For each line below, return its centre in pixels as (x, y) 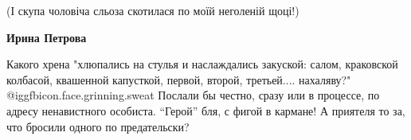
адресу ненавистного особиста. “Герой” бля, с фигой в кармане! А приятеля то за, (206, 110)
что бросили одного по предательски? (98, 126)
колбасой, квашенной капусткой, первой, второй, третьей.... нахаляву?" (179, 79)
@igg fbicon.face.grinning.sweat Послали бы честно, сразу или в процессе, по (193, 95)
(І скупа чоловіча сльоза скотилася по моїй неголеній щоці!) (153, 10)
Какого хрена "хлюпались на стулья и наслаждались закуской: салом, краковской (202, 64)
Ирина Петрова (47, 37)
